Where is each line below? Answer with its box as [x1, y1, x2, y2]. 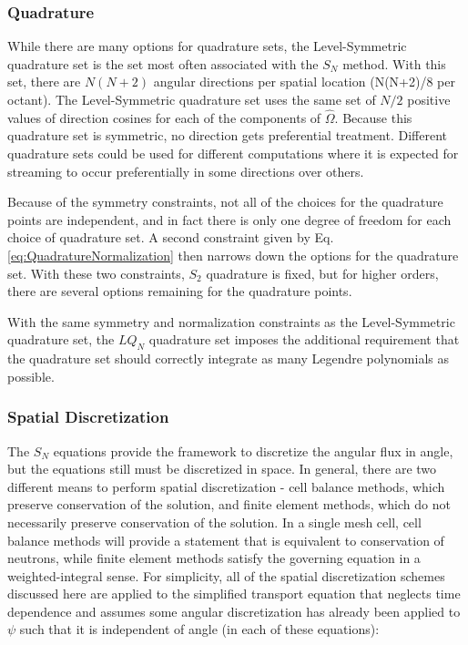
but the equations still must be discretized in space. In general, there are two [7, 459, 437, 478]
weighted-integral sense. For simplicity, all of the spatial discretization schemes [7, 566, 445, 585]
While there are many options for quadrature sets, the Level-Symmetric [7, 36, 407, 56]
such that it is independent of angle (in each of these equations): [19, 619, 380, 639]
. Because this [334, 107, 412, 127]
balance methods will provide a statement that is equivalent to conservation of [7, 530, 444, 549]
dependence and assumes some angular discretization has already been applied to [7, 601, 461, 620]
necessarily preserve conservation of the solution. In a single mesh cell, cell [7, 512, 422, 531]
